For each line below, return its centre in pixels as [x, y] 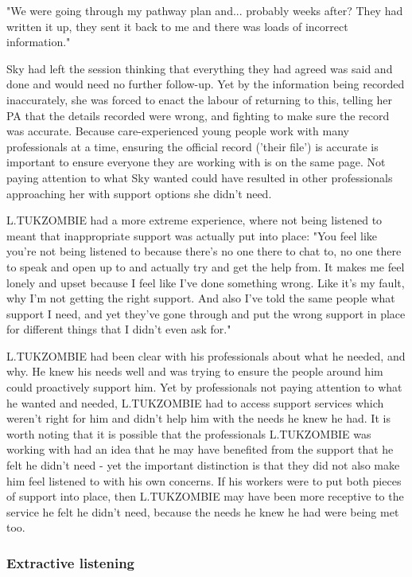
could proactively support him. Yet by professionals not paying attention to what [204, 387]
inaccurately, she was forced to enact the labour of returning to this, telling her [200, 99]
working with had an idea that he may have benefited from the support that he [200, 449]
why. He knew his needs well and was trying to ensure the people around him [195, 371]
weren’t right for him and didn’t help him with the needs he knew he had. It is [198, 418]
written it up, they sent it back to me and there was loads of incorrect [177, 26]
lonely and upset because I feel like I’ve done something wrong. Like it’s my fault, [206, 282]
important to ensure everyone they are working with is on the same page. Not [196, 162]
